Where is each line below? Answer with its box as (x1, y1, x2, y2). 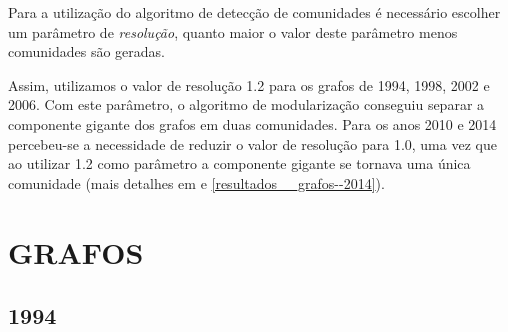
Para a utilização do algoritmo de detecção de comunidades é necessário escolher (8, 2, 501, 22)
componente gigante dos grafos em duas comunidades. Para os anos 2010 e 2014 (8, 113, 497, 134)
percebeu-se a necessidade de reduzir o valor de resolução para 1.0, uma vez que (8, 133, 497, 154)
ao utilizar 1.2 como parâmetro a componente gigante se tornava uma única (8, 153, 471, 174)
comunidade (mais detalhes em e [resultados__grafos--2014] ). (8, 172, 385, 193)
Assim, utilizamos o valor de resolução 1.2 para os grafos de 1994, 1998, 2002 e (8, 74, 490, 95)
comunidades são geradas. (8, 41, 165, 62)
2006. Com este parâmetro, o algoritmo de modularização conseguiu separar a (8, 94, 485, 115)
